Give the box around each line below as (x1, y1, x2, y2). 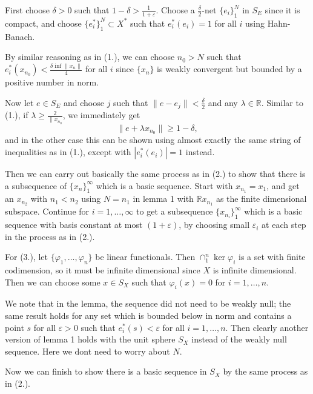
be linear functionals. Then (95, 250, 196, 263)
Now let (5, 96, 34, 109)
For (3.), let (5, 250, 48, 263)
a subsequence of (5, 179, 67, 192)
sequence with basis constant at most (5, 218, 143, 231)
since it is (265, 4, 300, 16)
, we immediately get (62, 109, 140, 121)
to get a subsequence (136, 205, 213, 218)
